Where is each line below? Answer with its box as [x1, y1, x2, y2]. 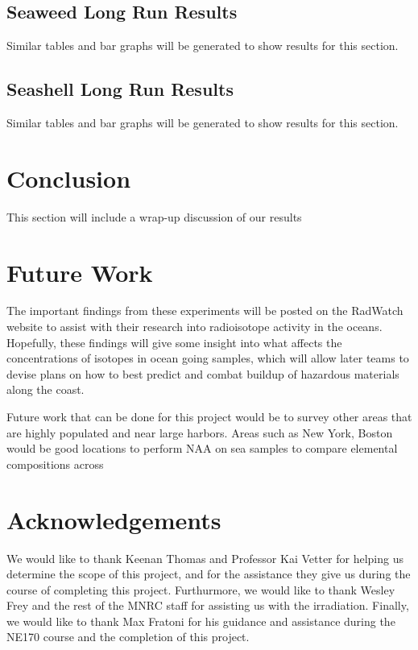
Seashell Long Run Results [6, 77, 234, 101]
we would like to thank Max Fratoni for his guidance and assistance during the [6, 612, 395, 629]
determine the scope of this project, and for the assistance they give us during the [6, 565, 411, 582]
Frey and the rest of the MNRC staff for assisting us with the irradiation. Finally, [6, 597, 409, 614]
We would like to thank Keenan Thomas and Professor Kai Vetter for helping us [6, 549, 404, 566]
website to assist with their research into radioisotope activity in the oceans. [6, 318, 383, 335]
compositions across [6, 455, 104, 472]
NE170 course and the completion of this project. [6, 628, 250, 645]
